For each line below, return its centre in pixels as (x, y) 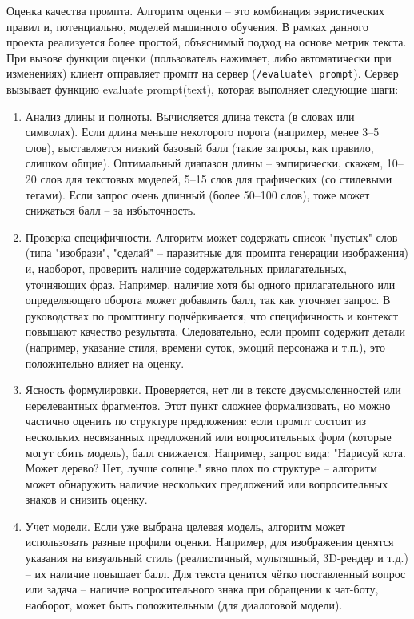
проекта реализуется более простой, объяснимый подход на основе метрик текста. (207, 42)
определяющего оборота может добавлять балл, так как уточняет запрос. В (208, 300)
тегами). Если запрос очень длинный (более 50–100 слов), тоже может (197, 194)
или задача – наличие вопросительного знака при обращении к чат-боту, (202, 589)
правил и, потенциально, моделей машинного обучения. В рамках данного (187, 26)
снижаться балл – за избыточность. (111, 210)
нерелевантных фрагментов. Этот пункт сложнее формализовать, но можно (208, 405)
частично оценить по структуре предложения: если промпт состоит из (196, 421)
